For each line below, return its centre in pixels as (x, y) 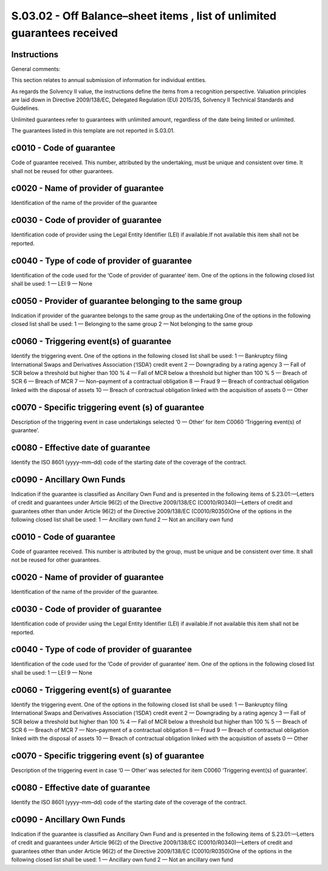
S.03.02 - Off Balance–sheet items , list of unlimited (144, 16)
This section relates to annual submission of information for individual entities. (109, 80)
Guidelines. (25, 108)
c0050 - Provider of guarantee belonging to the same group (127, 301)
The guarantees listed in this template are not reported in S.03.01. (93, 131)
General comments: (36, 69)
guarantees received (65, 33)
